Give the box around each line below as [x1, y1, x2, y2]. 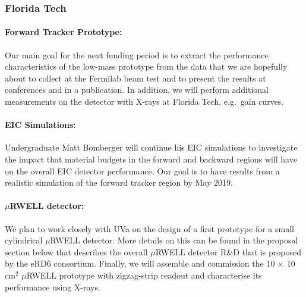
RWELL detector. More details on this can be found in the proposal [50, 234, 298, 246]
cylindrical [5, 234, 43, 246]
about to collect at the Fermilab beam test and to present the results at [5, 71, 266, 84]
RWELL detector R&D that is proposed [155, 245, 301, 258]
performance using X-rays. [5, 280, 100, 293]
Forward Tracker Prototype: [5, 26, 122, 38]
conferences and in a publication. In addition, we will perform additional [5, 83, 269, 96]
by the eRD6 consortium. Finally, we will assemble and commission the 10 [5, 257, 275, 270]
